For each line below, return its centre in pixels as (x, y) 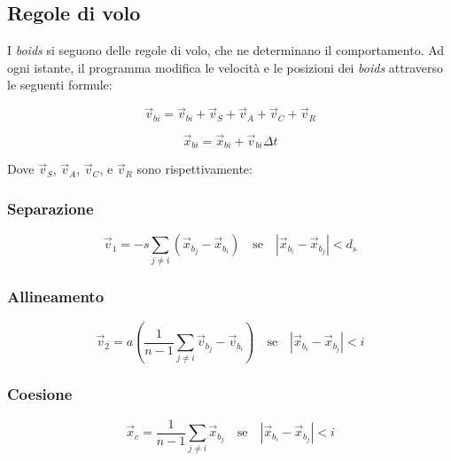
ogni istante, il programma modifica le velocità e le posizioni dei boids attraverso (225, 67)
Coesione (40, 394)
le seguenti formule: (60, 85)
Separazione (51, 208)
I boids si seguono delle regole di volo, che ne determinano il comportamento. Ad (226, 50)
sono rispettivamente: (194, 169)
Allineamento (56, 297)
